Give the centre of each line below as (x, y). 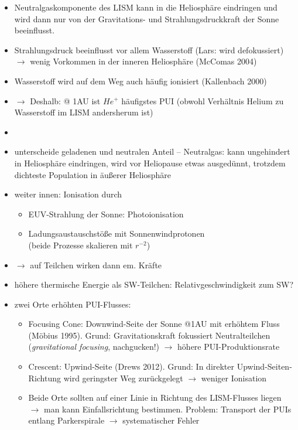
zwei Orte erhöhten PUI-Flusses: (73, 304)
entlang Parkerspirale (66, 420)
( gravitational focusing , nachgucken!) (94, 347)
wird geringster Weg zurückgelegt (123, 378)
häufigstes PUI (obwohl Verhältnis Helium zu (203, 100)
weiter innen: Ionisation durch (68, 194)
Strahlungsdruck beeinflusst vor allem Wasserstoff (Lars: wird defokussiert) (149, 50)
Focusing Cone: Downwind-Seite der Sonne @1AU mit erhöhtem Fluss (154, 324)
